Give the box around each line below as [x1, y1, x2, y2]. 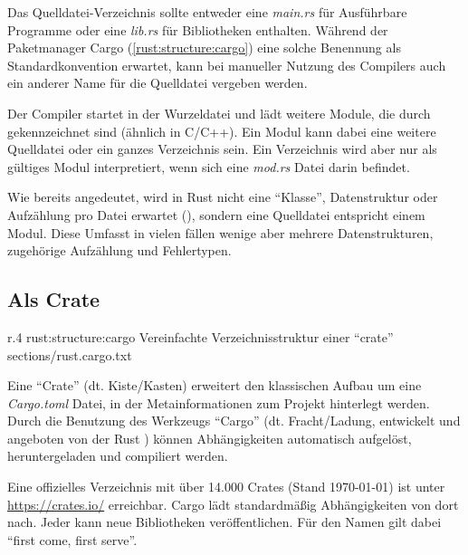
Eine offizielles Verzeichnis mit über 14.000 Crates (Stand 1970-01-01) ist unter [7, 477, 445, 496]
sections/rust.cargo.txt [7, 345, 132, 364]
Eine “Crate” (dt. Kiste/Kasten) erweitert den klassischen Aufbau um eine [7, 376, 422, 395]
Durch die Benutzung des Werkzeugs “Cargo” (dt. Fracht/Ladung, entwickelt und [7, 411, 461, 430]
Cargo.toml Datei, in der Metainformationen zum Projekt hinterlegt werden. [7, 393, 430, 412]
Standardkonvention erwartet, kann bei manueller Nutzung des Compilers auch [7, 55, 446, 74]
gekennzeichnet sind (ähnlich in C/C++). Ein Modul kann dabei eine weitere [7, 121, 436, 140]
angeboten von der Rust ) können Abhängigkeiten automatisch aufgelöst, [7, 428, 412, 447]
